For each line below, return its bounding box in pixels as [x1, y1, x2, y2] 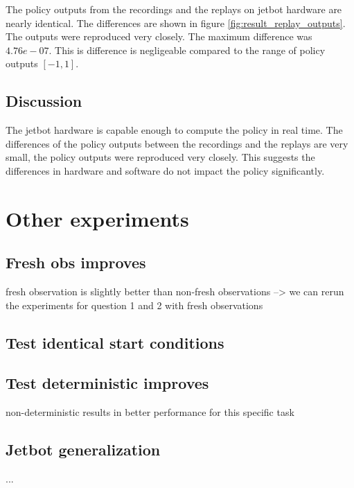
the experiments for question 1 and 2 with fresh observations [6, 297, 263, 312]
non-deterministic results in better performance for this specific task [6, 405, 294, 419]
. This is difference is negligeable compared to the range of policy [48, 42, 326, 57]
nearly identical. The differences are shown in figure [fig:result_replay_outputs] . [6, 15, 346, 30]
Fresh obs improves [6, 252, 146, 273]
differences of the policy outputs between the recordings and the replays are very [6, 136, 348, 150]
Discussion [6, 90, 82, 112]
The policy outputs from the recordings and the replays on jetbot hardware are [6, 2, 342, 16]
